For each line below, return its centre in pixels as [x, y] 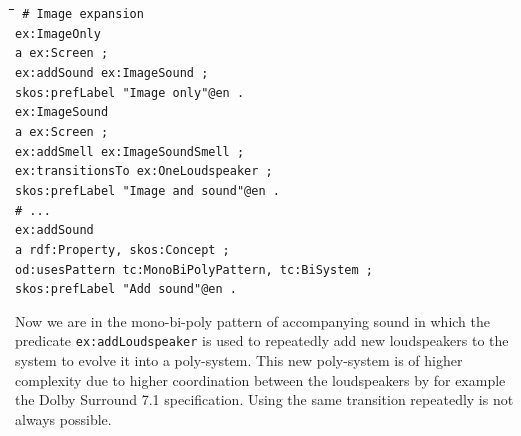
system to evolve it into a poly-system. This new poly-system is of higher [239, 360]
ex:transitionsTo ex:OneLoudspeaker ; [144, 171]
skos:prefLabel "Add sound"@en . [126, 289]
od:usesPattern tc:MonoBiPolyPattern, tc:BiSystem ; [194, 269]
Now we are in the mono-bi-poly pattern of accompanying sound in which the [252, 320]
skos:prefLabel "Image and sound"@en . [147, 190]
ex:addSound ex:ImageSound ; [112, 72]
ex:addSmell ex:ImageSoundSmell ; [130, 151]
